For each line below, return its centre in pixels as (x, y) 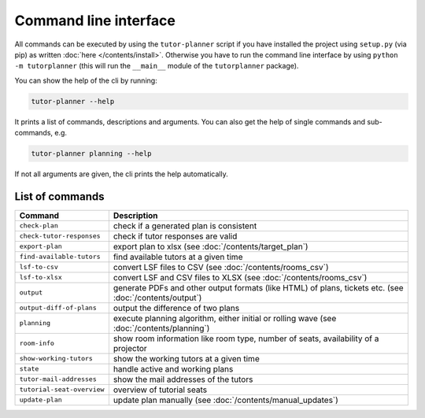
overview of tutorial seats (160, 390)
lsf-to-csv (39, 267)
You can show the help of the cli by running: (86, 80)
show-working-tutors (56, 359)
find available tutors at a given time (178, 257)
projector (130, 348)
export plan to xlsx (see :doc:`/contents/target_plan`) (211, 246)
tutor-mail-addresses (58, 379)
